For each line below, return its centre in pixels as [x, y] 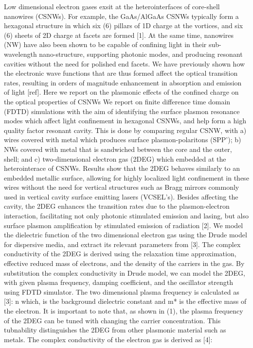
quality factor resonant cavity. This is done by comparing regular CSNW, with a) [125, 130]
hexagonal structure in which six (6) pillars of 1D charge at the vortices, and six [124, 25]
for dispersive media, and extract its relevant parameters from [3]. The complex [122, 244]
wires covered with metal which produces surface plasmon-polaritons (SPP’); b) [123, 140]
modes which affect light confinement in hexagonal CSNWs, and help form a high [125, 121]
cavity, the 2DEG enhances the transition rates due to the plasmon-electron [117, 206]
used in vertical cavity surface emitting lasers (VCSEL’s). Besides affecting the [121, 196]
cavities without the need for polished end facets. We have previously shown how [125, 63]
